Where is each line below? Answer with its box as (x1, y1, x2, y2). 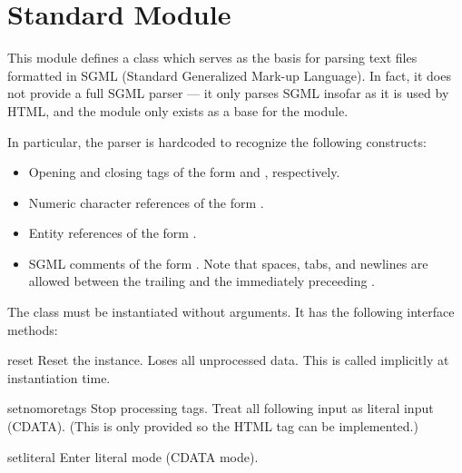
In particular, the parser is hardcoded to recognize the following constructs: (7, 132, 427, 151)
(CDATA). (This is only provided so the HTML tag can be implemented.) (7, 417, 418, 436)
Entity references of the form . (28, 223, 197, 242)
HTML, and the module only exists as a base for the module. (7, 101, 349, 120)
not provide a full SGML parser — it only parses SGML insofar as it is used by (7, 84, 449, 103)
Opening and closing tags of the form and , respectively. (28, 163, 340, 182)
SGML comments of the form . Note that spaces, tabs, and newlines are (28, 253, 428, 272)
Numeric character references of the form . (28, 192, 264, 212)
